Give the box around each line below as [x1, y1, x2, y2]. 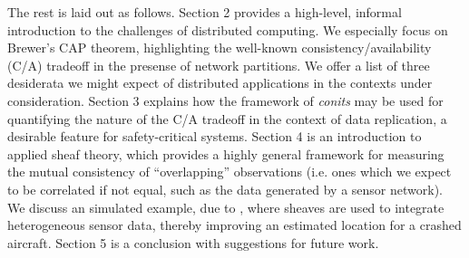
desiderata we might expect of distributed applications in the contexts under [7, 73, 433, 92]
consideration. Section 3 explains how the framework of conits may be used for [7, 91, 444, 110]
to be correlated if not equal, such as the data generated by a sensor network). [7, 179, 443, 198]
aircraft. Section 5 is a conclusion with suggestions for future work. [7, 233, 379, 252]
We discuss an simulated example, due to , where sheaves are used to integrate [7, 197, 445, 216]
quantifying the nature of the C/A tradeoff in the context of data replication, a [7, 109, 447, 128]
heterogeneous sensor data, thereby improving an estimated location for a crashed [7, 215, 462, 234]
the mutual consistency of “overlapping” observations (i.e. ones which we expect [7, 162, 452, 181]
